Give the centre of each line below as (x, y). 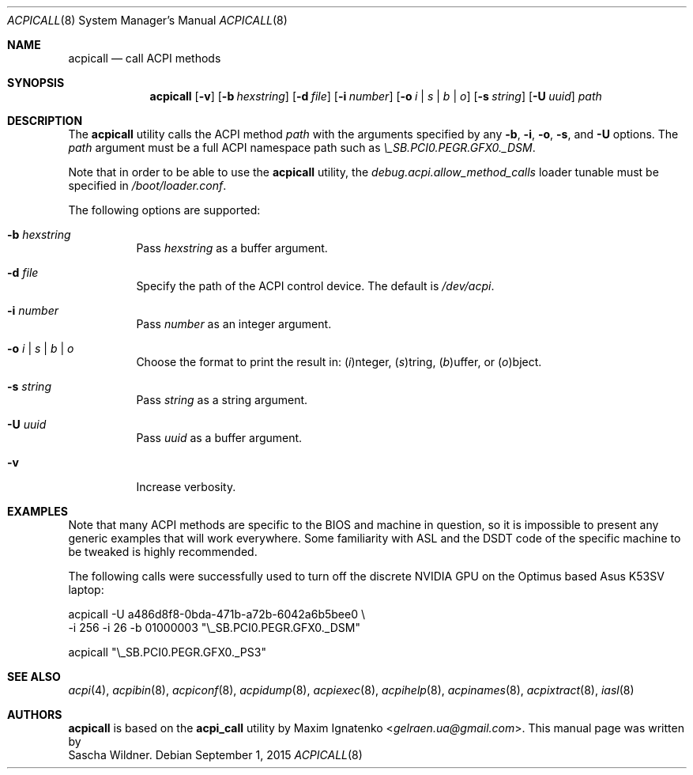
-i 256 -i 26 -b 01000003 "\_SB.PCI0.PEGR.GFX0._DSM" (214, 628)
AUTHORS (35, 715)
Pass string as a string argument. (222, 400)
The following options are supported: (164, 210)
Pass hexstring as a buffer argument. (232, 248)
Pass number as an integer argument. (234, 324)
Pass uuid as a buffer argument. (219, 438)
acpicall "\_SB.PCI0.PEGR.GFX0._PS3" (167, 652)
